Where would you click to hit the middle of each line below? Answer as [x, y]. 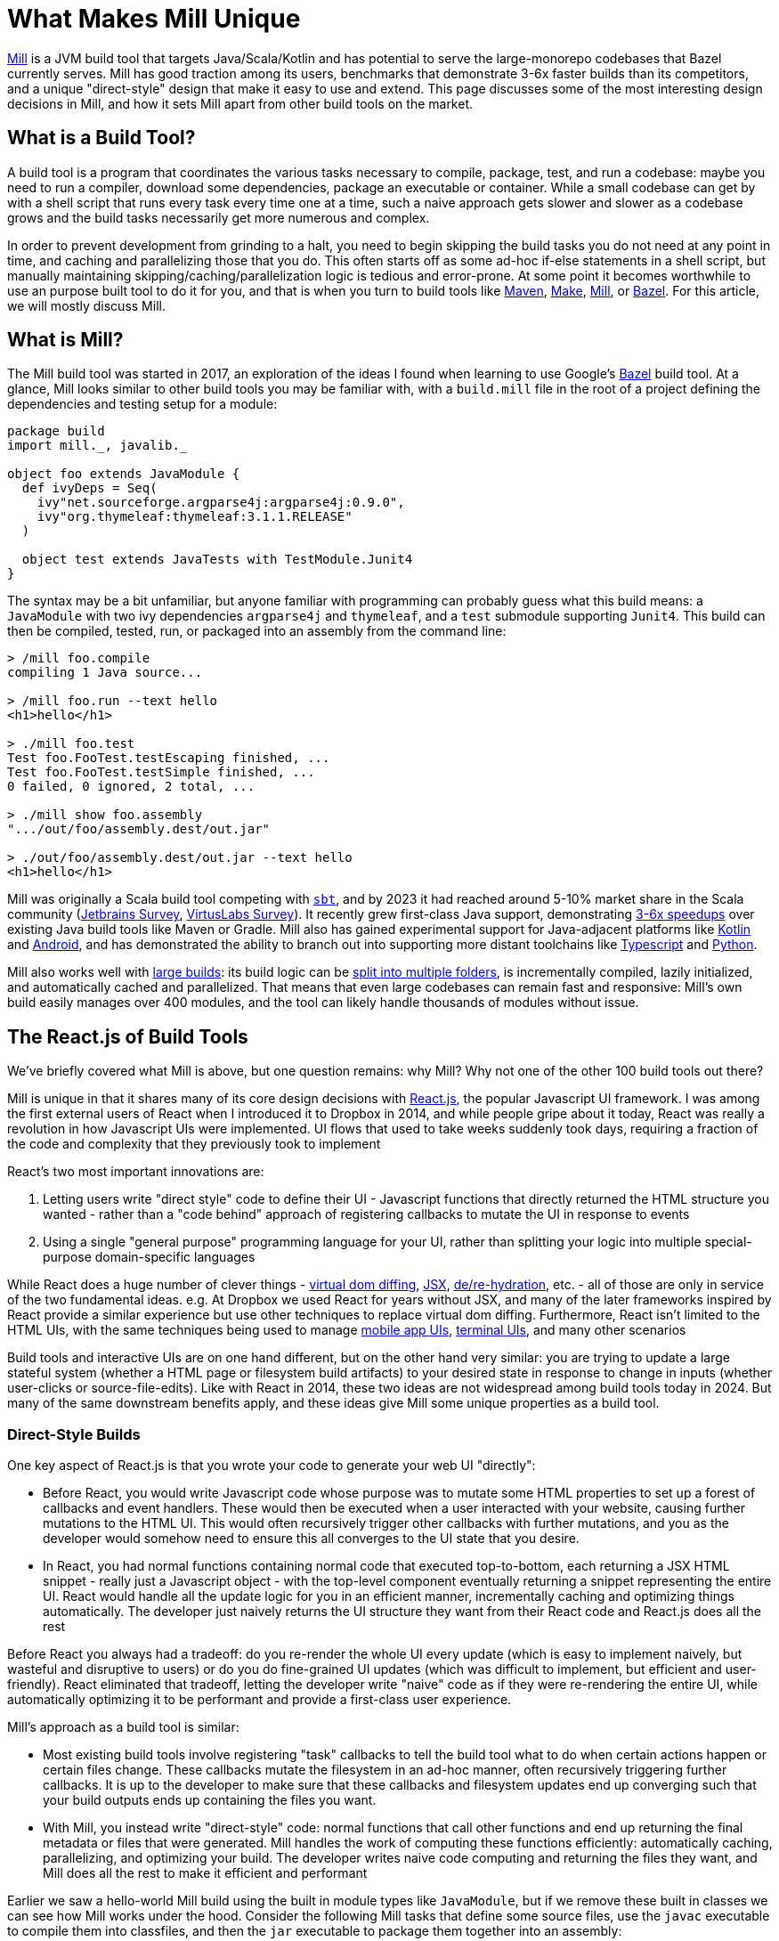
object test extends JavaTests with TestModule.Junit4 [217, 560]
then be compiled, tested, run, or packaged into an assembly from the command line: [257, 631]
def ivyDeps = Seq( [89, 488]
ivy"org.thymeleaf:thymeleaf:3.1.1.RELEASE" [195, 517]
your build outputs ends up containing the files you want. [210, 1800]
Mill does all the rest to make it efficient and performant [205, 1873]
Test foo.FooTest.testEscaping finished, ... [169, 758]
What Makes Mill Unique [154, 19]
